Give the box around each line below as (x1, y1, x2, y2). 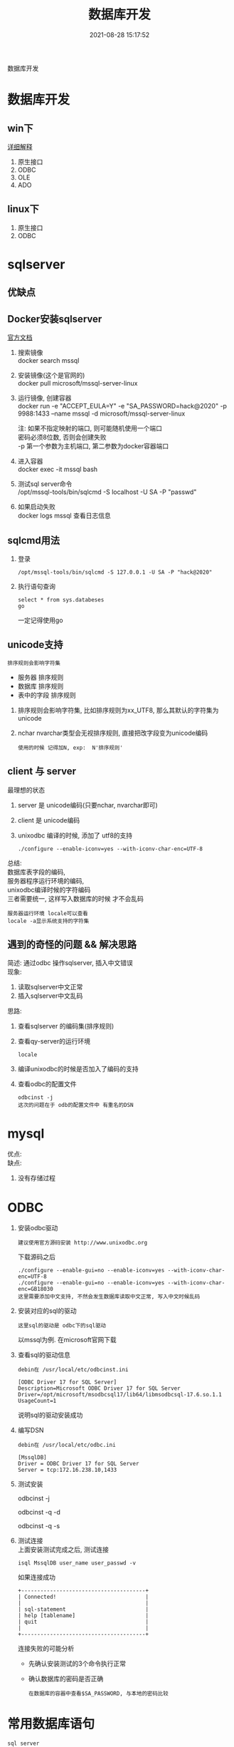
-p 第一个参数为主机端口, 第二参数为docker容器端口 (17, 442, 169, 450)
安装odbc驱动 (17, 1224, 58, 1232)
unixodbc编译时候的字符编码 (7, 885, 91, 894)
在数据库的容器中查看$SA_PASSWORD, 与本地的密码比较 (28, 1690, 169, 1697)
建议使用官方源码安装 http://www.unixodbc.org (17, 1240, 148, 1247)
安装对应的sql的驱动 (17, 1307, 77, 1315)
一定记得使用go (17, 616, 63, 624)
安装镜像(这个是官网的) (17, 371, 85, 380)
